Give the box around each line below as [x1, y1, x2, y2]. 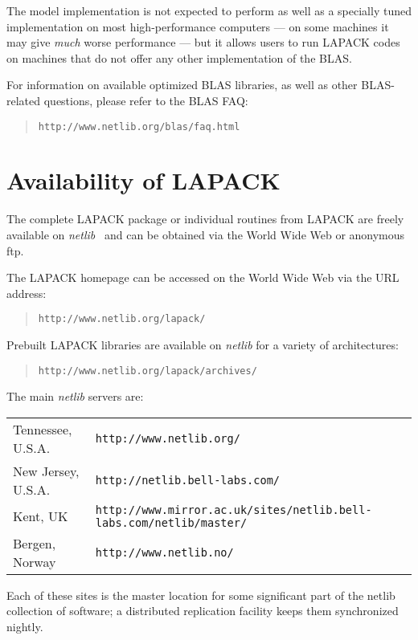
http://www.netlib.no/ [95, 545, 234, 559]
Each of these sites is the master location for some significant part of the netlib [6, 586, 395, 603]
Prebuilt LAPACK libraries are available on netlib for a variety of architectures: [6, 336, 399, 353]
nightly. [6, 618, 43, 634]
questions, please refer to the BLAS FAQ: [43, 92, 248, 108]
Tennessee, [13, 419, 72, 438]
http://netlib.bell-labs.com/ [95, 473, 280, 487]
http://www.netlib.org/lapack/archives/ [38, 365, 257, 377]
